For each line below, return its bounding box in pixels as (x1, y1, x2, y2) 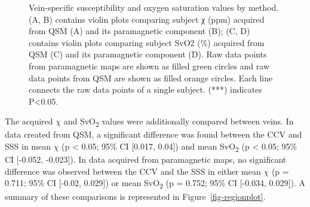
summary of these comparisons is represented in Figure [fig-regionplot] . (5, 190, 266, 202)
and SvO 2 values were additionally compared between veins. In (63, 115, 294, 129)
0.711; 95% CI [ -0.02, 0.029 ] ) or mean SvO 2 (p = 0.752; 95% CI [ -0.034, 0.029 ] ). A (5, 176, 305, 191)
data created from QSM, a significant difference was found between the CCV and (5, 128, 302, 141)
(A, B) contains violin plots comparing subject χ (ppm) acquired (29, 13, 265, 25)
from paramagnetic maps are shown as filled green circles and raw (29, 59, 270, 72)
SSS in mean (5, 140, 51, 153)
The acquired (5, 115, 53, 127)
